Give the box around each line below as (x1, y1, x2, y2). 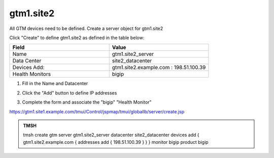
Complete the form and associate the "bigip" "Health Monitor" (22, 99, 152, 105)
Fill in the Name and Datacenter (22, 80, 88, 86)
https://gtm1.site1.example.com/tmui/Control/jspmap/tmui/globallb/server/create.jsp (9, 108, 185, 114)
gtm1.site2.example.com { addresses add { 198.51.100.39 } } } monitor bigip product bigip (23, 139, 209, 145)
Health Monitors (12, 71, 51, 78)
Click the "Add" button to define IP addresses (22, 89, 117, 96)
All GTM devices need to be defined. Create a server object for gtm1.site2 (9, 25, 163, 31)
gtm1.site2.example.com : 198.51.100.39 (112, 64, 206, 71)
